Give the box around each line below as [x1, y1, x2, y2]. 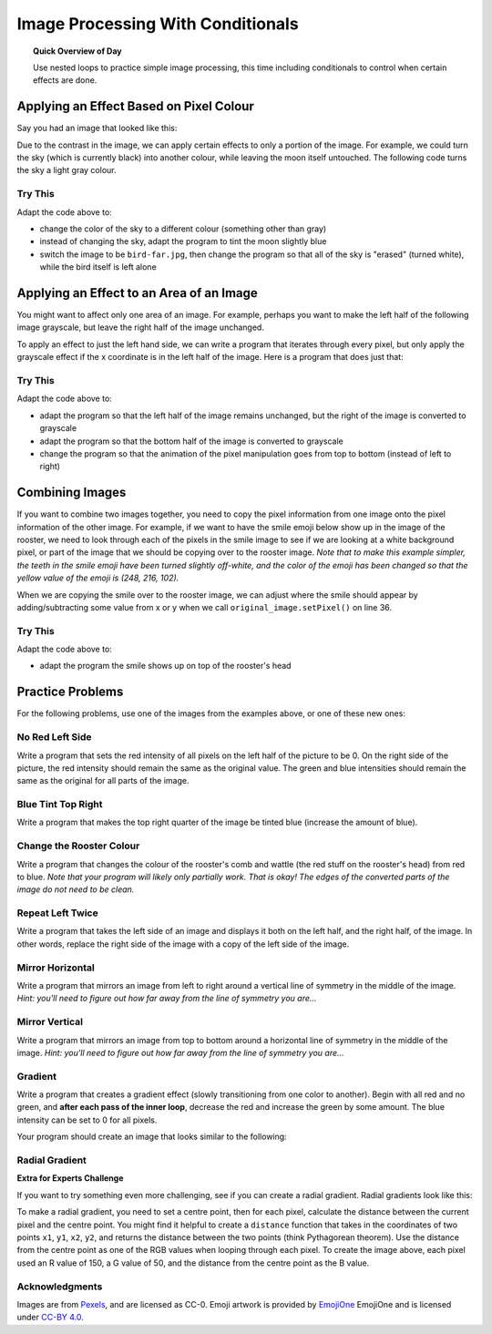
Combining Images [16, 485, 127, 500]
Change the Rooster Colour [16, 839, 140, 852]
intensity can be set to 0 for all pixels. [16, 1114, 158, 1125]
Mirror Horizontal [16, 961, 95, 974]
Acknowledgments [16, 1280, 103, 1293]
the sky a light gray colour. [16, 165, 118, 176]
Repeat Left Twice [16, 907, 99, 919]
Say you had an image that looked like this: [16, 123, 178, 134]
